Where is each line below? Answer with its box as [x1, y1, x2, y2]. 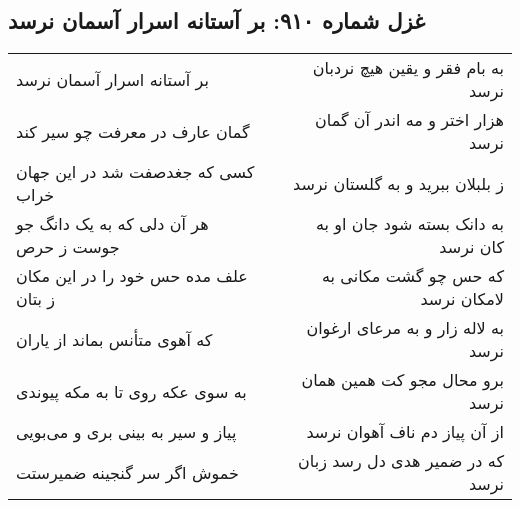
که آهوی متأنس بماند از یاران [16, 327, 213, 351]
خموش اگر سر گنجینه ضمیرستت [16, 460, 239, 484]
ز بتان [16, 287, 55, 311]
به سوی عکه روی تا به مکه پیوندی [16, 379, 247, 403]
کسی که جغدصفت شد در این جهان [16, 160, 255, 184]
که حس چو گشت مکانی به [322, 264, 504, 288]
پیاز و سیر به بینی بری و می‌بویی [16, 420, 237, 444]
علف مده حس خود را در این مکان [16, 264, 248, 288]
